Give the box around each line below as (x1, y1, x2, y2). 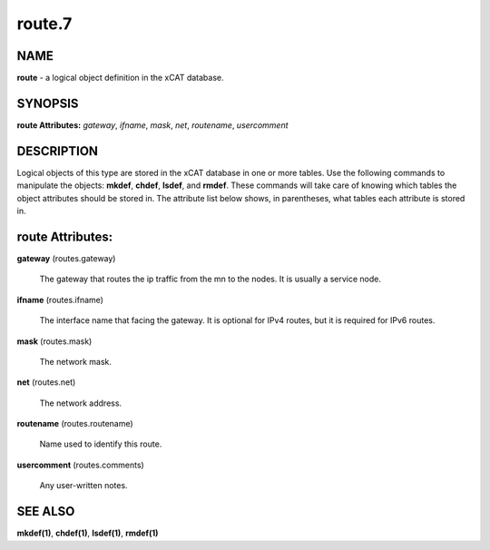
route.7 (16, 14, 73, 34)
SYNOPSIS (16, 95, 79, 111)
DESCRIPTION (16, 143, 99, 159)
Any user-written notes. (39, 480, 128, 491)
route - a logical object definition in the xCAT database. (16, 73, 224, 83)
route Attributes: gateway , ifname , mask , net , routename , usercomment (16, 119, 289, 131)
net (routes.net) (16, 377, 76, 388)
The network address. (39, 398, 122, 408)
